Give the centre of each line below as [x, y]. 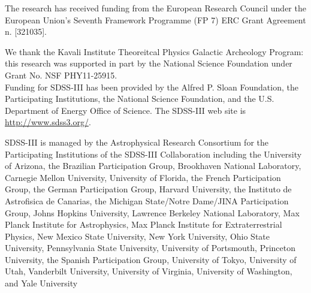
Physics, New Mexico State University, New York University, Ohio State [138, 236]
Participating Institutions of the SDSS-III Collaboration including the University [153, 154]
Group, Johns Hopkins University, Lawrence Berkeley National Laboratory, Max [152, 212]
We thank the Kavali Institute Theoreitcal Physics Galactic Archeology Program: [154, 51]
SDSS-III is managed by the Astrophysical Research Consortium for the [137, 142]
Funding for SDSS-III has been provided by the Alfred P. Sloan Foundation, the [152, 87]
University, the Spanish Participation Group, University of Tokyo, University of [151, 259]
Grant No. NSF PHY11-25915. [61, 75]
